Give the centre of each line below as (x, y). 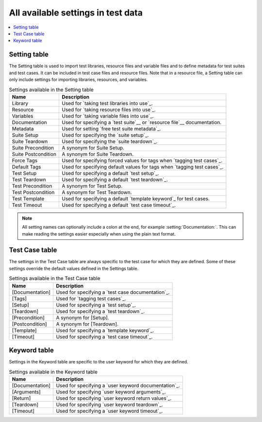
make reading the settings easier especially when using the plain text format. (99, 234)
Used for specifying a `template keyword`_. (105, 330)
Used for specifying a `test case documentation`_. (113, 292)
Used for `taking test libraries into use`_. (107, 103)
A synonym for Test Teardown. (97, 192)
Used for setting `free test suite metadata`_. (111, 128)
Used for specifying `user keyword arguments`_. (111, 391)
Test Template (28, 199)
